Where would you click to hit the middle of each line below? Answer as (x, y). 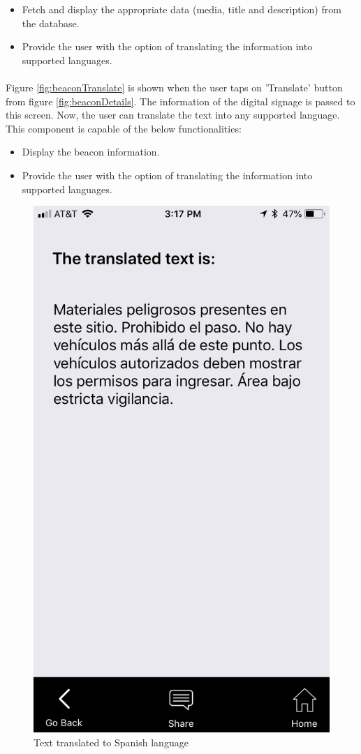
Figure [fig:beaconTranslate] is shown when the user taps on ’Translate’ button (174, 87)
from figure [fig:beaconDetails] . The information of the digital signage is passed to (180, 101)
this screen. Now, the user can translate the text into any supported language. (173, 115)
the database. (51, 23)
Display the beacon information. (91, 152)
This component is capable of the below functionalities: (124, 128)
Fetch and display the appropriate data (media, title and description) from (182, 9)
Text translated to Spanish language (111, 742)
